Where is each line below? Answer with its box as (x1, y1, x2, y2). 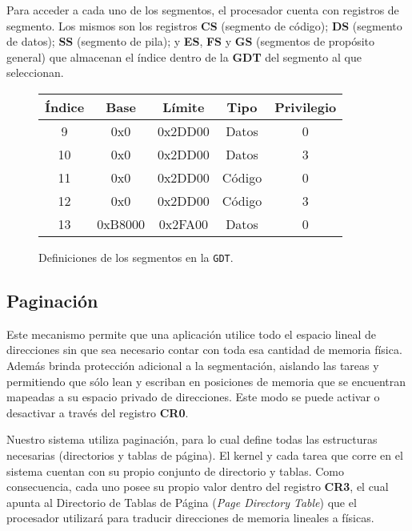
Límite (162, 97, 205, 116)
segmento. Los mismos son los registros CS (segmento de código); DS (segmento (6, 17, 402, 34)
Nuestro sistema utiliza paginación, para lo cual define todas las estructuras (6, 431, 378, 448)
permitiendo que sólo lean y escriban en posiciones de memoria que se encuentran (6, 372, 406, 389)
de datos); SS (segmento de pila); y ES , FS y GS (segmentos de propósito (6, 33, 375, 50)
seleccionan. (6, 64, 64, 81)
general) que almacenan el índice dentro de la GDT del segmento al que (6, 48, 362, 65)
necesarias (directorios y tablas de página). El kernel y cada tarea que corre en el (6, 446, 403, 463)
